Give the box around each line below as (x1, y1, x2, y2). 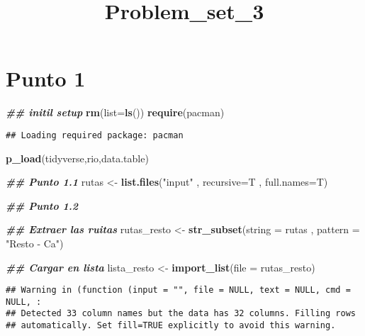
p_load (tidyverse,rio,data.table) (6, 150, 149, 165)
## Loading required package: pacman (6, 130, 184, 140)
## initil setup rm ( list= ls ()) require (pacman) (6, 105, 225, 120)
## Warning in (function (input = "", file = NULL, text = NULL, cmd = (6, 285, 351, 296)
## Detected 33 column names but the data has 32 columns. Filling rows (6, 308, 356, 319)
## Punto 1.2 (6, 198, 79, 213)
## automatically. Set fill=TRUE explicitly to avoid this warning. (6, 320, 336, 331)
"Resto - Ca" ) (6, 235, 64, 250)
